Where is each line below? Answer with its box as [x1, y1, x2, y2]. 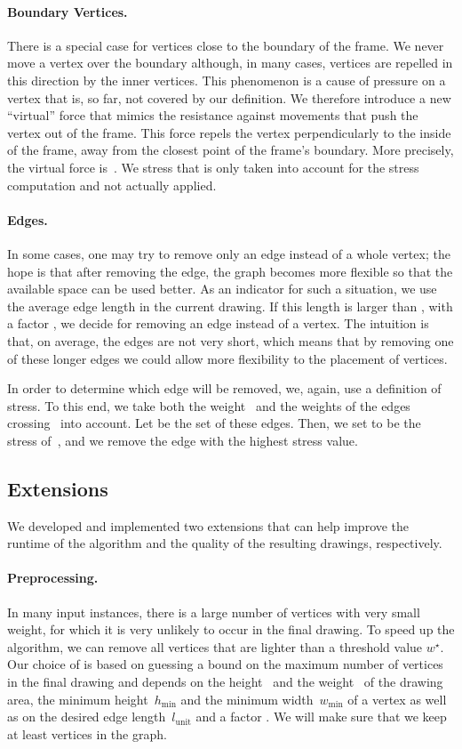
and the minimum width [180, 689, 314, 708]
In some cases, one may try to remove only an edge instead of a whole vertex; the [7, 244, 450, 262]
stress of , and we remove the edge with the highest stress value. [7, 431, 358, 449]
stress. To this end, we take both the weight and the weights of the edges [7, 396, 410, 415]
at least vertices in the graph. [7, 724, 167, 743]
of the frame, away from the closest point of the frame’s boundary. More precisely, [7, 141, 454, 159]
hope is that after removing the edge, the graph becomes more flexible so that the [7, 262, 453, 280]
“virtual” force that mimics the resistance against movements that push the [7, 106, 418, 125]
